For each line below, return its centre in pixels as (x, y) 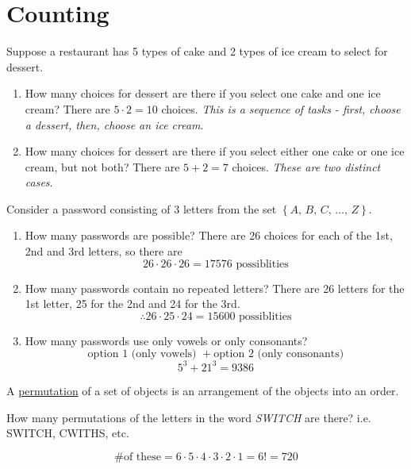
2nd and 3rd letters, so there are (104, 251)
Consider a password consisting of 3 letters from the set (142, 208)
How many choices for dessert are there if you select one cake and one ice (203, 93)
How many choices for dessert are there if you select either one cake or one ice (215, 151)
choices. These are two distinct (306, 166)
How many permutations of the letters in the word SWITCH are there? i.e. (189, 417)
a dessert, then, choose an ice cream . (114, 124)
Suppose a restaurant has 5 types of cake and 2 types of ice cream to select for (197, 51)
